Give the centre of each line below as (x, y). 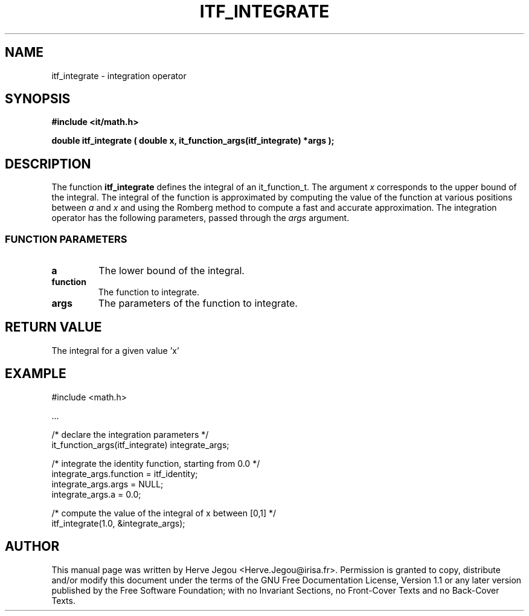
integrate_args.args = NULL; (107, 484)
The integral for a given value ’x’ (115, 350)
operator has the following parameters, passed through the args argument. (200, 218)
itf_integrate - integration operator (119, 75)
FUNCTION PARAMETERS (66, 239)
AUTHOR (32, 547)
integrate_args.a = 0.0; (96, 494)
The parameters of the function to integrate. (198, 303)
